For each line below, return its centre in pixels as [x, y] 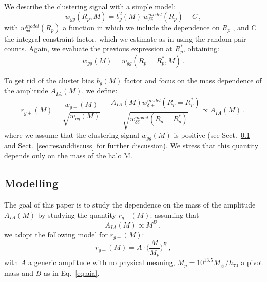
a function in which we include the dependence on [141, 27]
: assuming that [175, 214]
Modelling [31, 183]
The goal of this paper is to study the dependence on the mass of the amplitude [130, 204]
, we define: [100, 91]
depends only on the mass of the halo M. [68, 155]
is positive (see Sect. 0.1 [212, 135]
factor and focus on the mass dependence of [193, 80]
